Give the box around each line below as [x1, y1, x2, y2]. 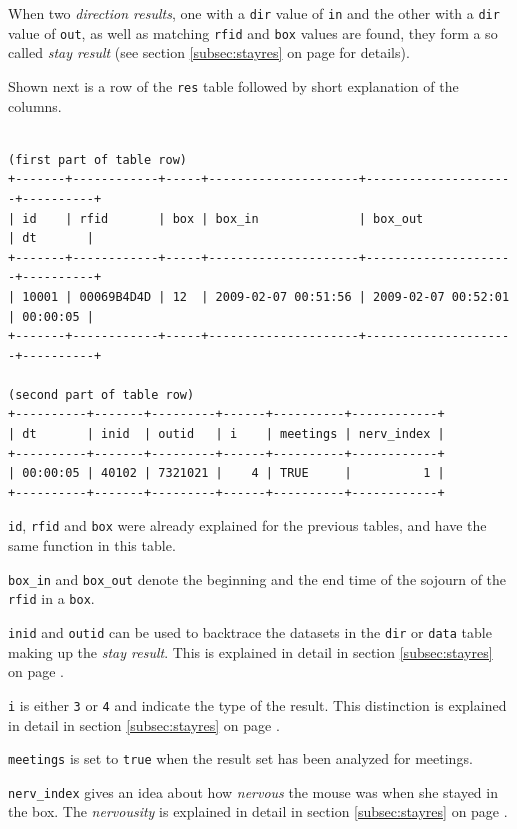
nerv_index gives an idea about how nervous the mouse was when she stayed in [8, 781, 498, 802]
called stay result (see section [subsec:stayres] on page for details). [8, 42, 410, 63]
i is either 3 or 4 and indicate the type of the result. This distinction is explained [8, 694, 507, 715]
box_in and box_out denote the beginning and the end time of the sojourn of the [8, 568, 507, 589]
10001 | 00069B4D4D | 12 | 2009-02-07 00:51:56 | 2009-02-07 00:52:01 [22, 289, 510, 304]
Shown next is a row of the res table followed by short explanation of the [8, 75, 459, 96]
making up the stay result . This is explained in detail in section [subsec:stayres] [8, 641, 493, 662]
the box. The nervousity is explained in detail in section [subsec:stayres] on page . [8, 801, 508, 822]
